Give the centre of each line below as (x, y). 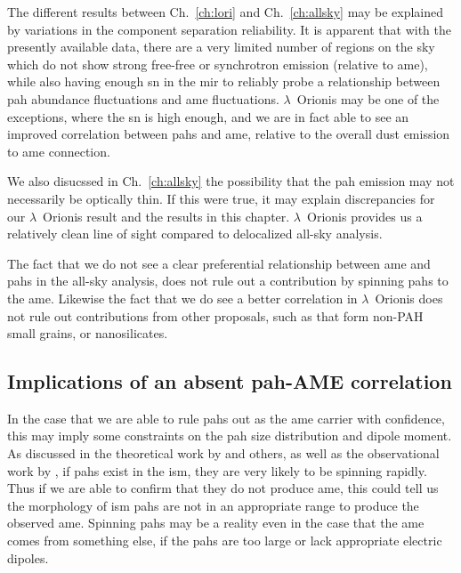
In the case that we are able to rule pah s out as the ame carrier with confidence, (226, 418)
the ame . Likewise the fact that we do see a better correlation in (182, 298)
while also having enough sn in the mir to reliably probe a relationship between (224, 81)
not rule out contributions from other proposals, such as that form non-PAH (215, 315)
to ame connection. (59, 151)
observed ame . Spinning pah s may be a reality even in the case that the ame (216, 523)
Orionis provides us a (365, 216)
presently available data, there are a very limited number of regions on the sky (221, 47)
